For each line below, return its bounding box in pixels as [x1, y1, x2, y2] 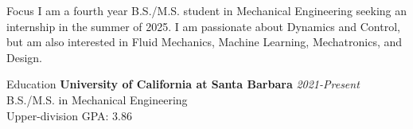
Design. [6, 49, 42, 65]
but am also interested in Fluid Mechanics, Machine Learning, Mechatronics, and [6, 33, 403, 50]
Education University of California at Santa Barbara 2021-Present [6, 76, 360, 92]
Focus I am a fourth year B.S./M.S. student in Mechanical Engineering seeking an [6, 2, 407, 18]
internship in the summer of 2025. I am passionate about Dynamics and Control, [6, 18, 400, 34]
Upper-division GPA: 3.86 [6, 107, 132, 123]
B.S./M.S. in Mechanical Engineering [6, 91, 188, 107]
